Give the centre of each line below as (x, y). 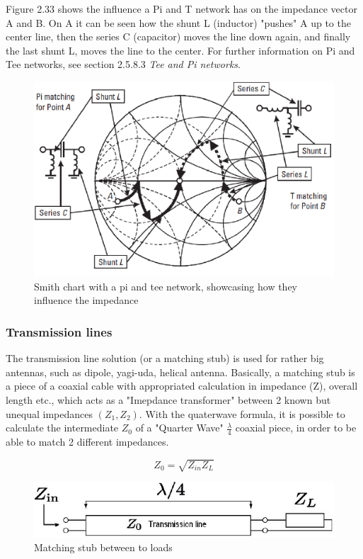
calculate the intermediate (62, 428)
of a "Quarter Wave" (179, 428)
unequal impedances (49, 413)
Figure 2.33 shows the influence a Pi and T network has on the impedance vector (181, 9)
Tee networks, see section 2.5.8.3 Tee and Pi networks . (123, 64)
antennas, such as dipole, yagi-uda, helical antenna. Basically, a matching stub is (180, 372)
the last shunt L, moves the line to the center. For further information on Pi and (180, 50)
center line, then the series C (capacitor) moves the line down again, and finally (178, 36)
